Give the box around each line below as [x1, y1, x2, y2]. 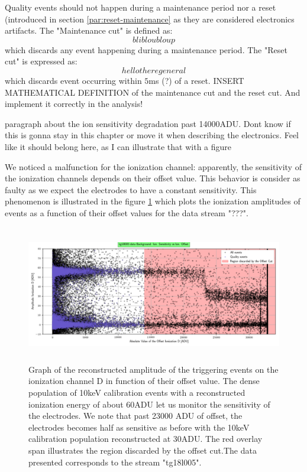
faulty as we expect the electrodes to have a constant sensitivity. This [5, 183, 257, 196]
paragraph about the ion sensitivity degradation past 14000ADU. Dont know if [5, 117, 291, 129]
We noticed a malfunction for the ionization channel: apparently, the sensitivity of [5, 160, 302, 172]
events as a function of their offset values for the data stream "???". [5, 206, 248, 219]
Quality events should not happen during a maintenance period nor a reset [5, 1, 276, 13]
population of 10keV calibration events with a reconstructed [28, 386, 245, 399]
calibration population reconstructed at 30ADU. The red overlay [28, 432, 263, 445]
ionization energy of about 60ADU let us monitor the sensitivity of [28, 398, 270, 410]
